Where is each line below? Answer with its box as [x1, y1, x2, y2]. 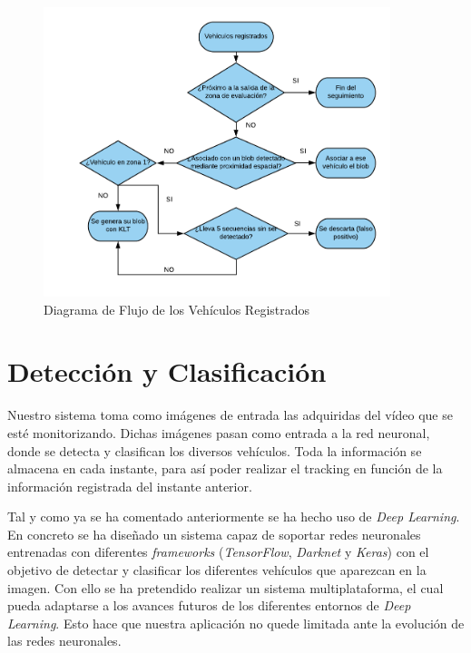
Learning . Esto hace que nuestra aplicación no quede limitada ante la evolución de [7, 613, 465, 632]
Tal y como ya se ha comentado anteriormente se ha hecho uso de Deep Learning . [7, 507, 460, 526]
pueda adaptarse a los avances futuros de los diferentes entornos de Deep [7, 596, 411, 615]
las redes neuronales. [7, 631, 122, 650]
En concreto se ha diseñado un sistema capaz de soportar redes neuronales [7, 524, 421, 543]
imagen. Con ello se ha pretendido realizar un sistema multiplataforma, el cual [7, 578, 444, 597]
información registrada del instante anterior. [7, 476, 252, 495]
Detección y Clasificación [7, 353, 327, 390]
